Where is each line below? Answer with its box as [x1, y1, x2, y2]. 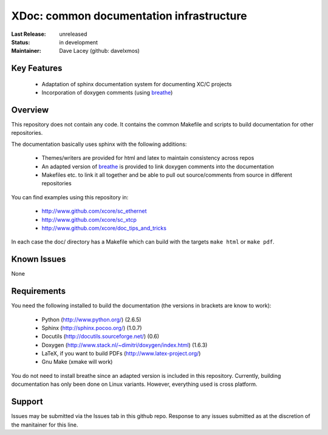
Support [11, 397, 43, 407]
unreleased [59, 30, 87, 38]
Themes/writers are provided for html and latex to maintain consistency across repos [41, 154, 255, 162]
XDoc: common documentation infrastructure [11, 9, 247, 22]
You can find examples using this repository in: [11, 193, 129, 200]
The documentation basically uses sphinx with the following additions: [11, 140, 187, 148]
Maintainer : [11, 47, 42, 55]
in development [59, 38, 98, 46]
